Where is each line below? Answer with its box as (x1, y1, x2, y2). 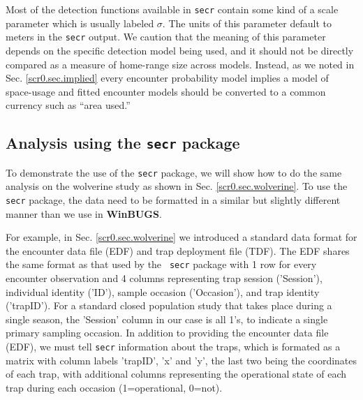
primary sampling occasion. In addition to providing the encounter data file (6, 325, 329, 340)
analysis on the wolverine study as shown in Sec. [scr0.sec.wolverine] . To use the (6, 179, 348, 193)
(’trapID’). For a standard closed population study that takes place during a (6, 298, 332, 313)
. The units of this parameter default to (162, 15, 332, 30)
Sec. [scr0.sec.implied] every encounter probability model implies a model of (6, 71, 329, 85)
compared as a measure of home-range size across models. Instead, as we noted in (6, 57, 355, 71)
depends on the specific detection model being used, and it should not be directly (6, 43, 354, 57)
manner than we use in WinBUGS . (6, 206, 162, 221)
